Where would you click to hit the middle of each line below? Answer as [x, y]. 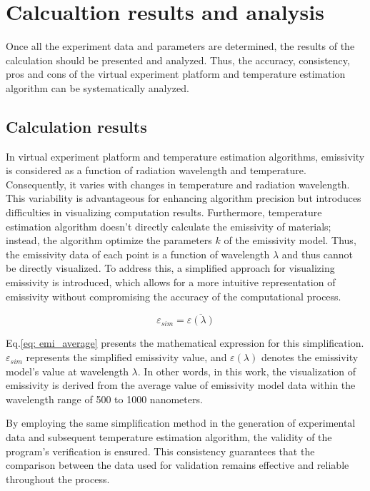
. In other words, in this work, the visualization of [247, 371]
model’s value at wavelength [67, 371]
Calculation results [76, 126]
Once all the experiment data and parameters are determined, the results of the [180, 46]
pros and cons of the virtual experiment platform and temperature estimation [176, 74]
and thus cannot [317, 254]
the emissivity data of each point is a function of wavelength [138, 254]
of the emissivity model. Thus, [290, 240]
